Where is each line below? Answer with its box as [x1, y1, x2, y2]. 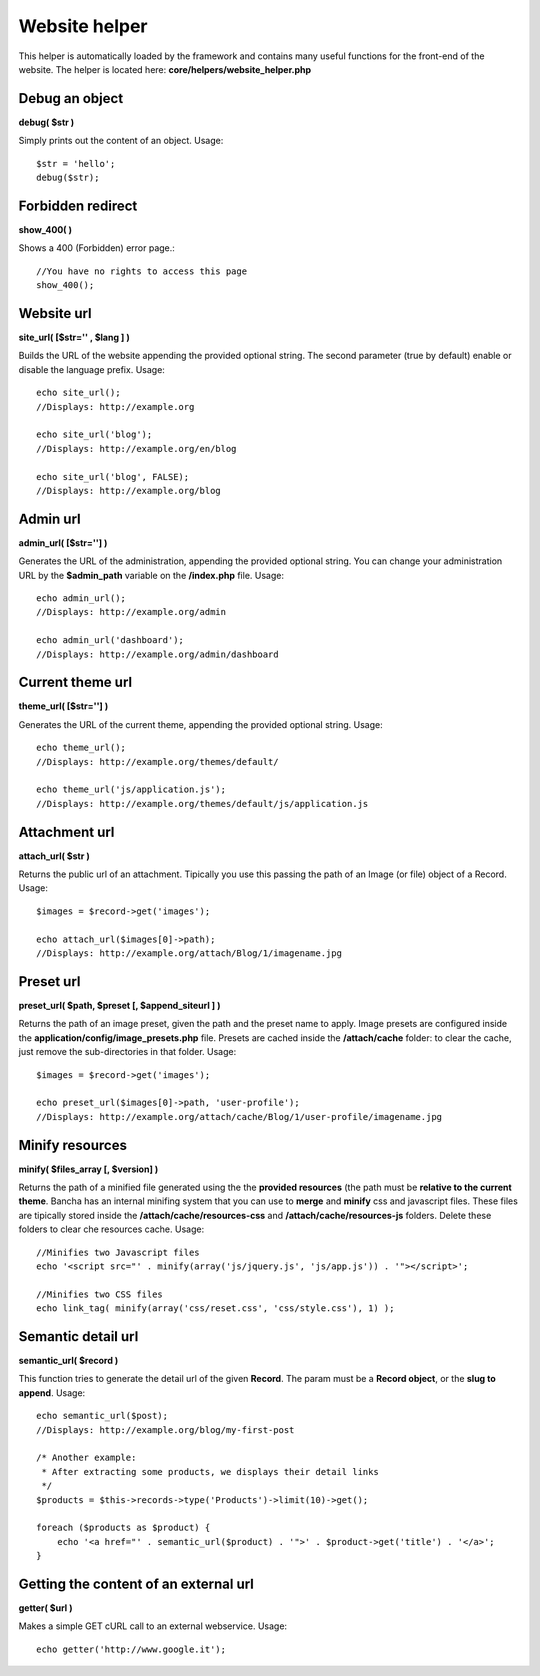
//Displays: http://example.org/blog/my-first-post [36, 1424, 295, 1435]
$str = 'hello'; [36, 158, 116, 169]
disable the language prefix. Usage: [18, 363, 165, 375]
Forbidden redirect [18, 197, 138, 214]
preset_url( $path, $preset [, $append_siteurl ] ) [18, 999, 221, 1011]
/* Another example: [36, 1452, 137, 1464]
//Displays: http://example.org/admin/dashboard [36, 648, 279, 660]
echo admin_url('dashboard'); [36, 635, 185, 646]
